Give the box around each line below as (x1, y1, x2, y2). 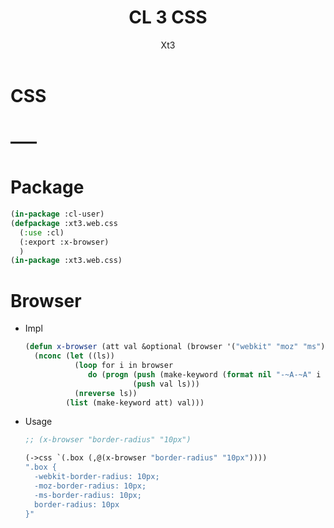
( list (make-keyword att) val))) (65, 397, 205, 408)
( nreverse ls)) (74, 388, 138, 398)
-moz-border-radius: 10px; (34, 481, 147, 491)
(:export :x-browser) (19, 237, 110, 247)
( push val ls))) (132, 379, 201, 389)
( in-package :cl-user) (10, 209, 105, 220)
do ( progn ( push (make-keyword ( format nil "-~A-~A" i (88, 369, 322, 380)
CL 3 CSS (128, 6, 208, 29)
